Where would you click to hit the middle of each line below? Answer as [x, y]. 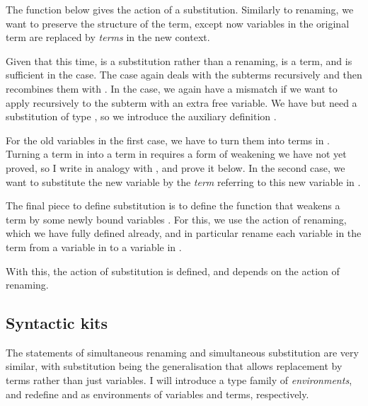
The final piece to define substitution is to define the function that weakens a [173, 205]
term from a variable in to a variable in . [94, 246]
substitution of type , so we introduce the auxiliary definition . [141, 116]
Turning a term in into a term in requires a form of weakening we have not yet [176, 154]
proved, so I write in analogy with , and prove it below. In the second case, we [176, 167]
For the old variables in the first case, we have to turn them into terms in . [168, 140]
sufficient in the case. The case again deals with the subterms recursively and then [184, 75]
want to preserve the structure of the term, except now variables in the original [178, 23]
